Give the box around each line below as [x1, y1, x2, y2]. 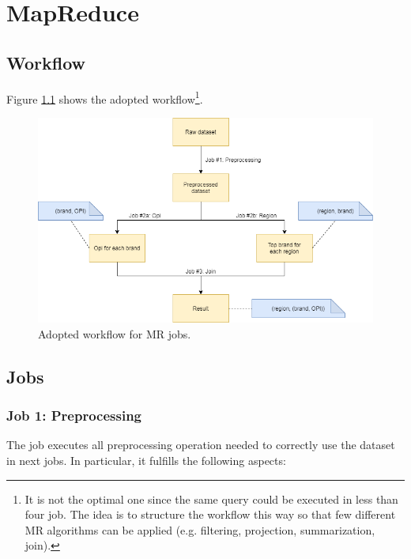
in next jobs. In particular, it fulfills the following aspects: [6, 451, 286, 468]
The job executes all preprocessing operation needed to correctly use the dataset [6, 436, 395, 453]
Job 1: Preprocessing [6, 406, 142, 425]
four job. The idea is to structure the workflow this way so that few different [25, 506, 396, 523]
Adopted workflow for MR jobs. [38, 325, 191, 342]
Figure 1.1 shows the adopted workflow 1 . [6, 88, 203, 107]
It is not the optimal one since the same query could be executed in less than [25, 490, 398, 507]
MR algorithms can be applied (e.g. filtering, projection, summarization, [25, 521, 375, 538]
